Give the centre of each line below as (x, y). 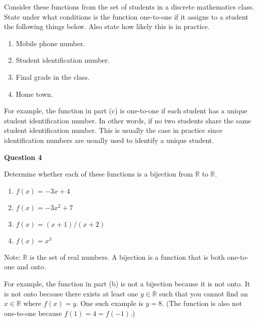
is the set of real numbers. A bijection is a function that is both (127, 257)
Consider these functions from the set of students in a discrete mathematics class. (129, 7)
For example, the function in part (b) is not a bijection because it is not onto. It (127, 283)
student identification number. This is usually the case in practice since (113, 130)
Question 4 (23, 157)
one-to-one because (33, 313)
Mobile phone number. (50, 43)
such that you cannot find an (203, 293)
